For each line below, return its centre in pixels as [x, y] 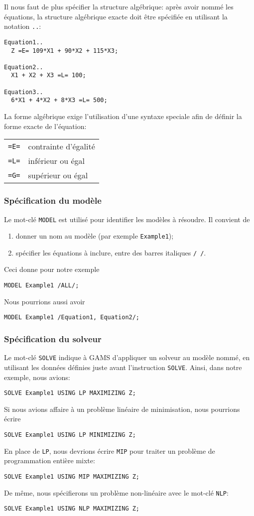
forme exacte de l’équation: [45, 126]
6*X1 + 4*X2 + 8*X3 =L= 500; [59, 100]
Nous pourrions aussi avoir [45, 301]
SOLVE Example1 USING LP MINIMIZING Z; [70, 435]
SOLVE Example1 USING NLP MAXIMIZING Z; [72, 509]
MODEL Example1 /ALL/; [42, 286]
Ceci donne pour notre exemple [52, 269]
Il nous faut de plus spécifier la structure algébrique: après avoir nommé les [119, 6]
